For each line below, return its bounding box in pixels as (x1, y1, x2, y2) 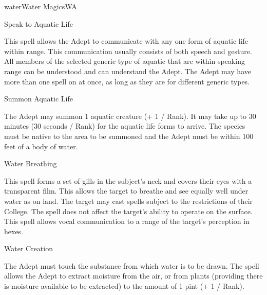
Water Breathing (4, 158, 57, 169)
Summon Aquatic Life (4, 93, 73, 104)
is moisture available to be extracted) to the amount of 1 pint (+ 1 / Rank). (4, 281, 244, 291)
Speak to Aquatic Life (4, 18, 73, 29)
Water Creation (4, 243, 53, 254)
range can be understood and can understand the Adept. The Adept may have (4, 65, 251, 76)
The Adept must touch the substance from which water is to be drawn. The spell (4, 260, 259, 271)
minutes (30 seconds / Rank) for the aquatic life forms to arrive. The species (4, 120, 245, 131)
